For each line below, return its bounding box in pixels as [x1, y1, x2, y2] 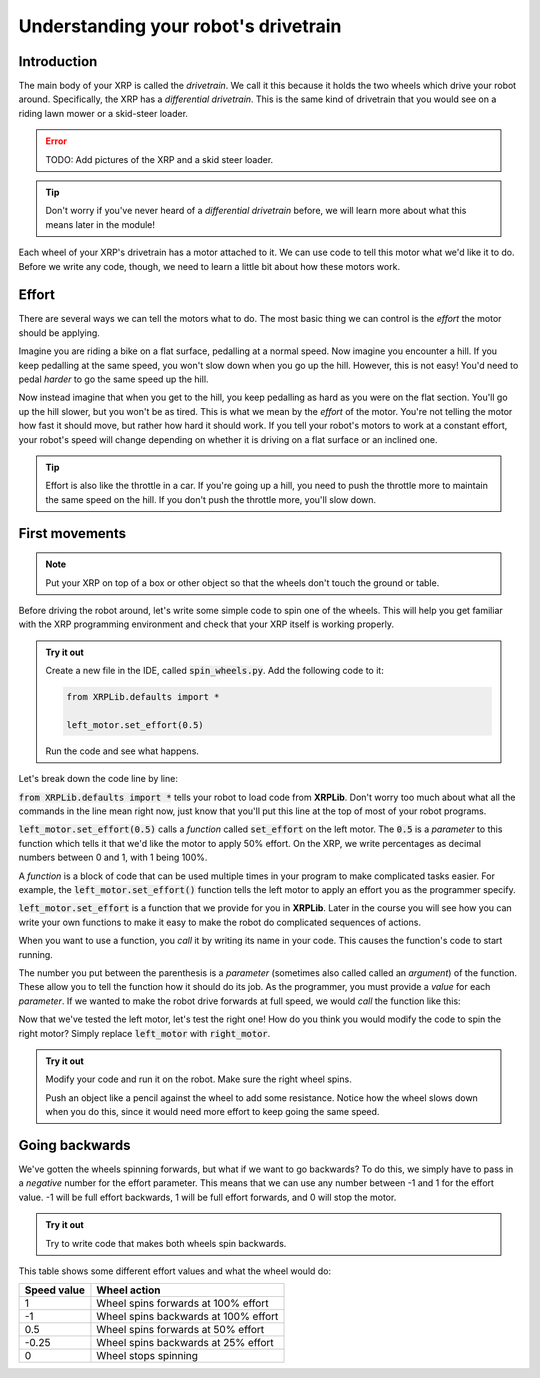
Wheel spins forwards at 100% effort [96, 1296, 269, 1310]
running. [18, 948, 54, 960]
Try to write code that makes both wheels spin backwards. [45, 1237, 287, 1249]
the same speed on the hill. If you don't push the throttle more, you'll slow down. [45, 493, 377, 505]
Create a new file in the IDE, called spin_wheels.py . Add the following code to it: [45, 665, 384, 677]
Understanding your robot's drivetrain [18, 15, 342, 37]
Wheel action [96, 1283, 161, 1297]
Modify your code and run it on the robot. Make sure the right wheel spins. [45, 1073, 352, 1085]
